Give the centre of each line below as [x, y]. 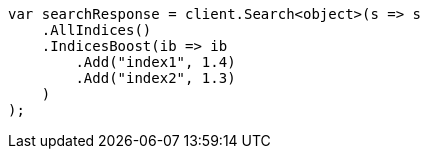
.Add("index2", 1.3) [155, 78]
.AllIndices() [96, 30]
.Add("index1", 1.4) [155, 62]
